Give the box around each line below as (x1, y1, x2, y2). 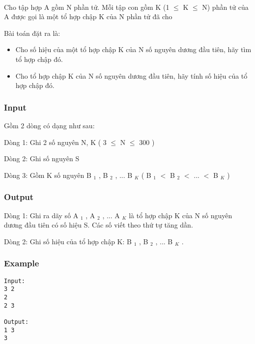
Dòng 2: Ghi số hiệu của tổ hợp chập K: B (4, 236, 132, 246)
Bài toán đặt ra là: (4, 28, 60, 38)
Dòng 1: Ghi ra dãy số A (4, 210, 79, 220)
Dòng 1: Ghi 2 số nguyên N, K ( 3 (4, 137, 107, 147)
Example (4, 257, 39, 269)
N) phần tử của (202, 1, 249, 12)
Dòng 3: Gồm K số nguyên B (4, 170, 91, 180)
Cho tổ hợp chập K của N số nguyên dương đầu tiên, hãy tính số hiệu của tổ (15, 70, 248, 81)
